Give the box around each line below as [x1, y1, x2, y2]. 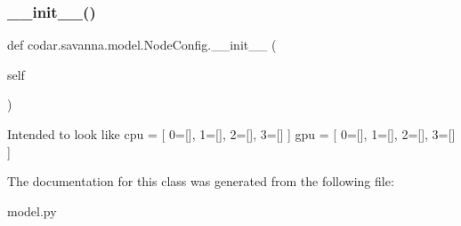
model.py [7, 201, 57, 220]
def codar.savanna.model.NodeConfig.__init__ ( [7, 35, 277, 54]
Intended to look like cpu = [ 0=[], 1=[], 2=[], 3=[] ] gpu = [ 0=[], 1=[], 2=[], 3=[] [7, 125, 456, 143]
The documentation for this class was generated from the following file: [7, 172, 394, 191]
